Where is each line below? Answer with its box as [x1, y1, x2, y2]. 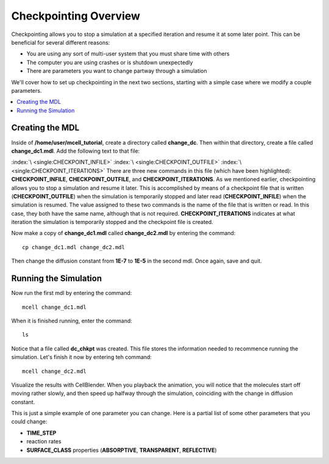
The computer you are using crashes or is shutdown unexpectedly [26, 59, 193, 66]
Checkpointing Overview [11, 9, 140, 23]
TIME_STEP [26, 429, 57, 437]
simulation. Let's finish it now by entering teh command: [11, 353, 152, 361]
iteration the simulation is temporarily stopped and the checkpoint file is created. [11, 219, 213, 226]
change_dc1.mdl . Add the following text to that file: [11, 147, 140, 154]
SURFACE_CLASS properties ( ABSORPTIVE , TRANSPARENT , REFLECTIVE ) [26, 446, 218, 454]
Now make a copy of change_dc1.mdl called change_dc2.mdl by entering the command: [11, 230, 236, 237]
